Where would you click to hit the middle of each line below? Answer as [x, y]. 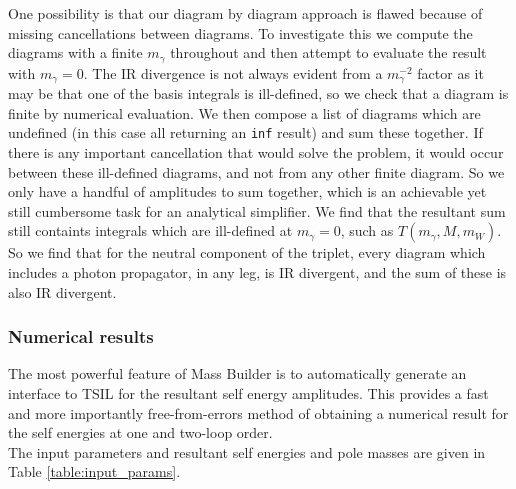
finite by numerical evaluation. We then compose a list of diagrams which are [244, 112]
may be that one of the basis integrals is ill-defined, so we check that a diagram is [258, 93]
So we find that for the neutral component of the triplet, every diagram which [247, 252]
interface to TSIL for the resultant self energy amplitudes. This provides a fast [248, 392]
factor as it [450, 72]
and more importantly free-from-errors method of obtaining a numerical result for [258, 412]
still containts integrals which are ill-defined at [150, 230]
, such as [367, 230]
